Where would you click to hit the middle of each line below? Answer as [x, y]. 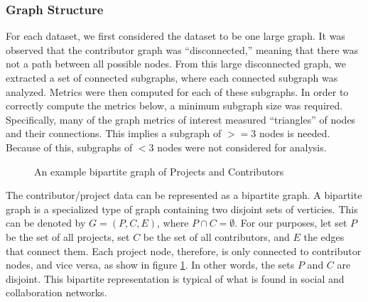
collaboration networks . [56, 292]
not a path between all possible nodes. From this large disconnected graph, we [176, 64]
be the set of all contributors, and [216, 236]
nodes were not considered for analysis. [242, 147]
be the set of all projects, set [68, 236]
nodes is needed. [294, 133]
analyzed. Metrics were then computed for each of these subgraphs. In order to [177, 91]
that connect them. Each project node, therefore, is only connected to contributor [184, 250]
